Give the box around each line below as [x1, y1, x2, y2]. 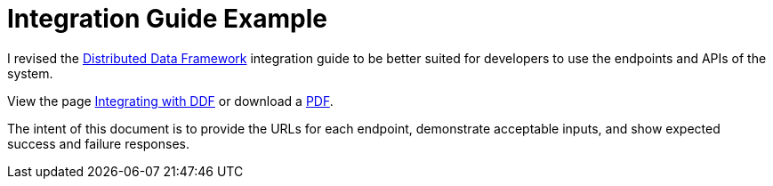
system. [7, 65, 53, 81]
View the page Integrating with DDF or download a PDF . [7, 93, 334, 109]
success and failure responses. [7, 135, 190, 151]
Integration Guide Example [7, 4, 327, 34]
